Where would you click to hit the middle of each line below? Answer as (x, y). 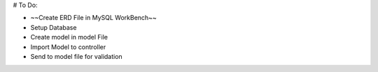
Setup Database (54, 27)
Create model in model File (69, 37)
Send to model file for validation (76, 56)
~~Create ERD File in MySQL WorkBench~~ (93, 18)
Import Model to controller (68, 47)
